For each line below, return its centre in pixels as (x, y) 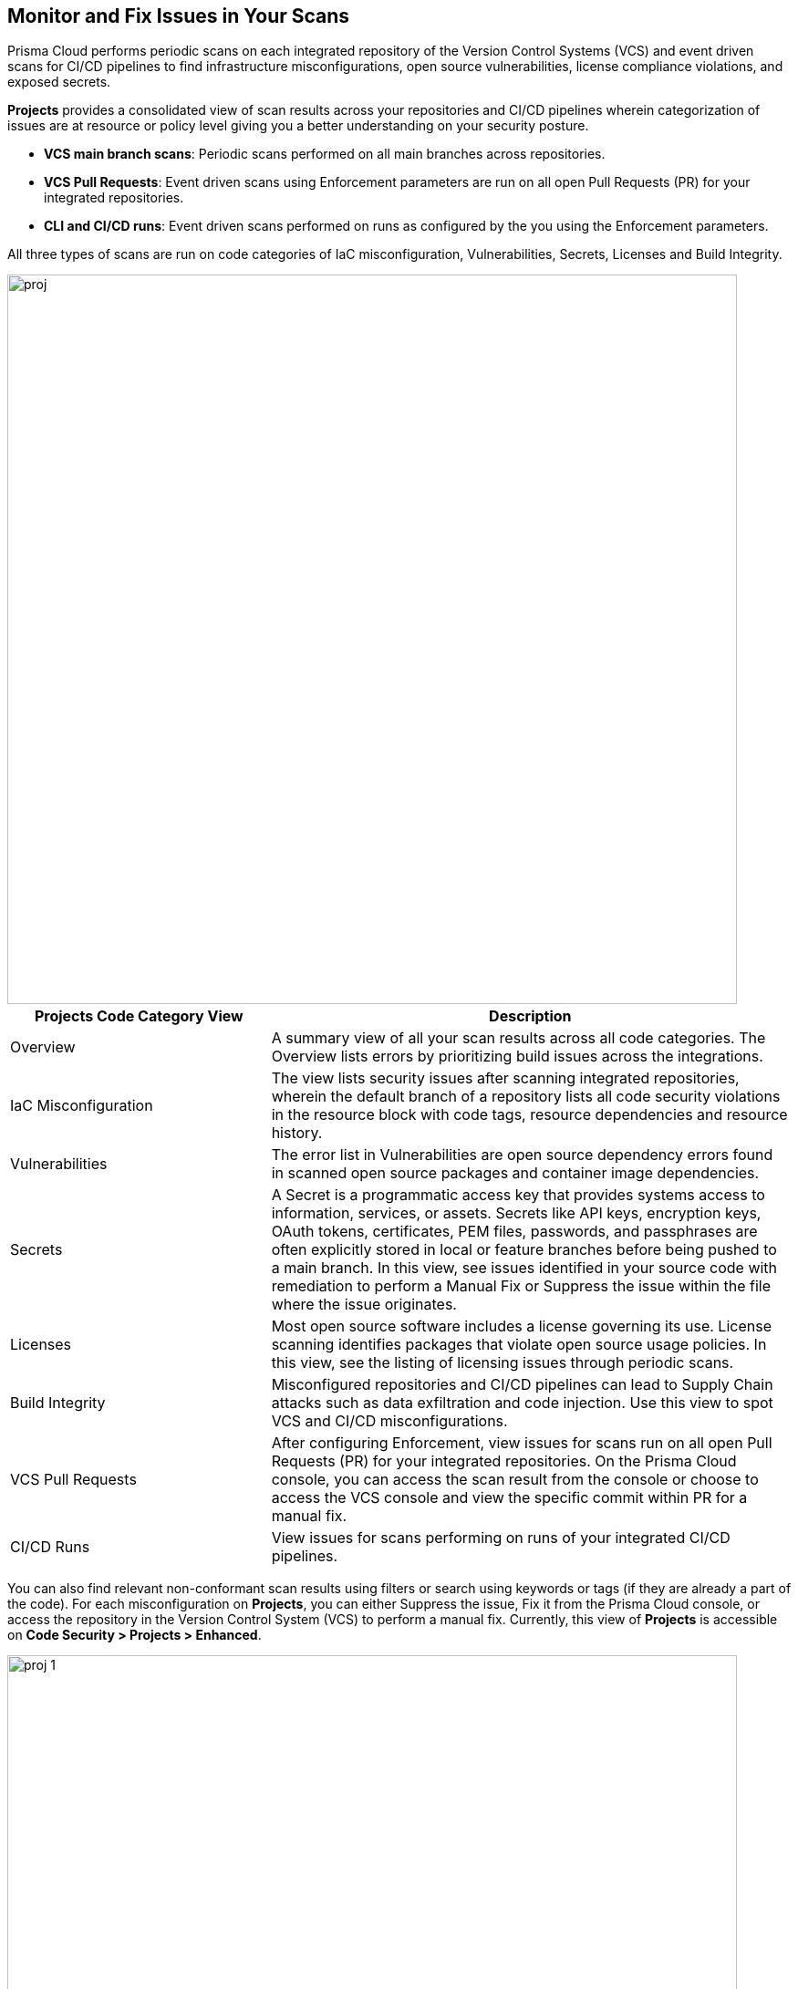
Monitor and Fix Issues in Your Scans (179, 16)
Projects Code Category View (139, 1016)
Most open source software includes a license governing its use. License (521, 1326)
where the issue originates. (364, 1305)
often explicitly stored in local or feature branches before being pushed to (524, 1250)
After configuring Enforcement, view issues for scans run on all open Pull (522, 1443)
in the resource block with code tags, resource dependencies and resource (529, 1115)
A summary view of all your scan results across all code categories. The (518, 1038)
